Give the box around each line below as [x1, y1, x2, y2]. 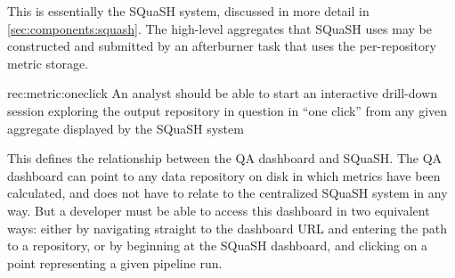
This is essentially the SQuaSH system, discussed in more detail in [7, 2, 370, 20]
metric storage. [7, 53, 89, 72]
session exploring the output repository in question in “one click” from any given [7, 101, 448, 119]
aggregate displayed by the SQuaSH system [7, 119, 244, 137]
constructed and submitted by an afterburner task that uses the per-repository [7, 37, 436, 55]
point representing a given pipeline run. [7, 253, 223, 272]
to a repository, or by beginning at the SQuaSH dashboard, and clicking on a [7, 236, 428, 255]
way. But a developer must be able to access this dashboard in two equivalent [7, 200, 430, 219]
